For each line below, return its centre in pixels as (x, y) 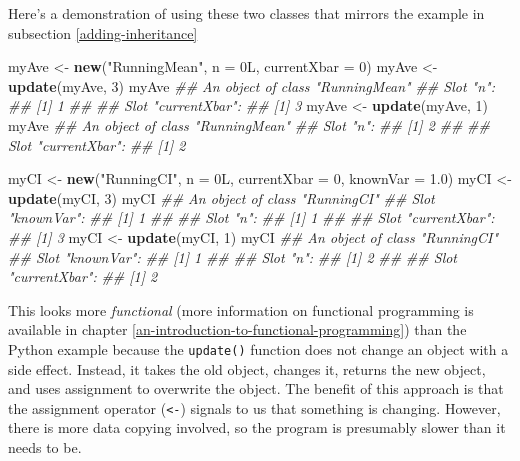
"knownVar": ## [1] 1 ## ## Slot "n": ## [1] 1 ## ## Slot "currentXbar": (251, 217)
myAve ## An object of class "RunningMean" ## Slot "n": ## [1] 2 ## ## (249, 124)
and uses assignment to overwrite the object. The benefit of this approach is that (256, 388)
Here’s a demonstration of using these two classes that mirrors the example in (246, 13)
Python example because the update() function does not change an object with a (258, 348)
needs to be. (45, 447)
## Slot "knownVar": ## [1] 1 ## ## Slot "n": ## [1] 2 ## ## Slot (233, 256)
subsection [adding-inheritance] (103, 32)
